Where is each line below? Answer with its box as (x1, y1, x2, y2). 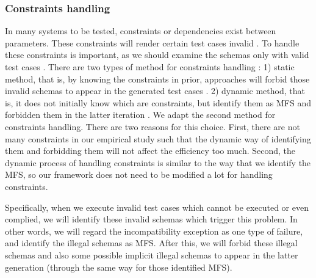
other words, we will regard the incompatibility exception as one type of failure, (5, 224, 303, 237)
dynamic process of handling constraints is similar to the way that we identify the (5, 156, 311, 169)
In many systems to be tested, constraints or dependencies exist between (5, 24, 276, 37)
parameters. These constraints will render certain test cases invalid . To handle (5, 36, 300, 49)
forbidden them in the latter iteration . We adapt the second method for (5, 108, 276, 121)
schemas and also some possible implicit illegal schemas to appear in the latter (5, 248, 298, 261)
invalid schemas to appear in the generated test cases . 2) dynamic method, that (5, 84, 305, 97)
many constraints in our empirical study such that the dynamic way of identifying (5, 132, 311, 145)
